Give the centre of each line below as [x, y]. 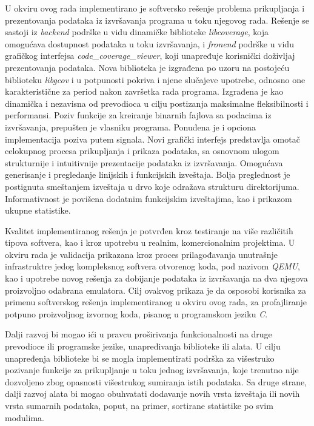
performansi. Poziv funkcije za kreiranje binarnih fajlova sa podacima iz [138, 115]
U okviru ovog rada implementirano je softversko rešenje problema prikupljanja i [155, 8]
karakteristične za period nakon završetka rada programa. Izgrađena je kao [144, 91]
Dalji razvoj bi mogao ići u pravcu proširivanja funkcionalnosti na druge [139, 334]
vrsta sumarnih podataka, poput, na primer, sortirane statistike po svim [139, 405]
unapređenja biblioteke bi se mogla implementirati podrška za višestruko [140, 358]
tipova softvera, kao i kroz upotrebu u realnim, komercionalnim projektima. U [150, 242]
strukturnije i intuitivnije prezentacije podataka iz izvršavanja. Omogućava [144, 162]
